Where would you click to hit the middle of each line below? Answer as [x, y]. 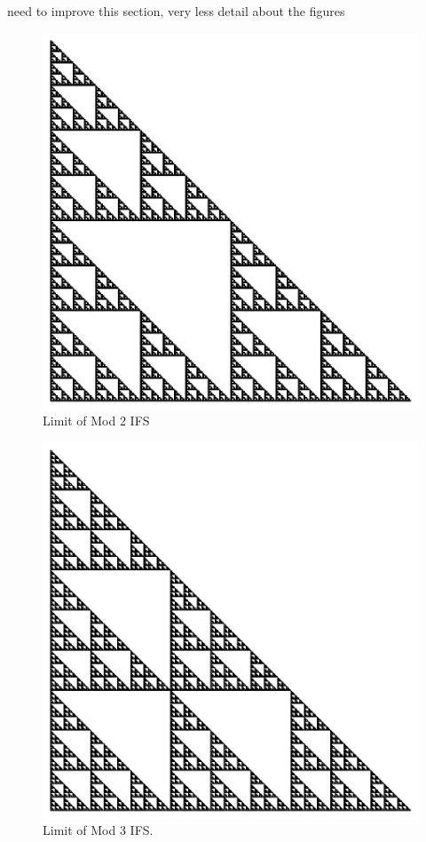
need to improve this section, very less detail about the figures [176, 11]
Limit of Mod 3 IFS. [98, 830]
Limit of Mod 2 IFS [96, 421]
